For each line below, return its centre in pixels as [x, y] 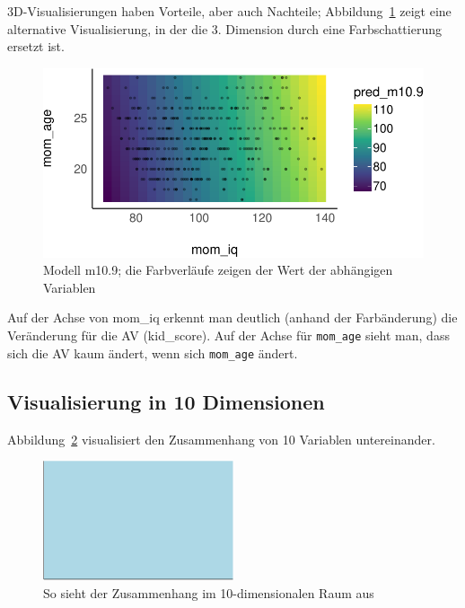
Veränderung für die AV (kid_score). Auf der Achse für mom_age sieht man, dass [228, 335]
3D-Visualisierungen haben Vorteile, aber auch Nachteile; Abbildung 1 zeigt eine [229, 11]
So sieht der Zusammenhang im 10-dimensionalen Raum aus [209, 592]
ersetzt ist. [36, 46]
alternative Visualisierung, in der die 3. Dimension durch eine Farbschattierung [224, 28]
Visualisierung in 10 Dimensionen [166, 401]
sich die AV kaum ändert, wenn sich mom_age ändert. [153, 352]
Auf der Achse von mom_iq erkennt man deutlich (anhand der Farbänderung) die [232, 317]
